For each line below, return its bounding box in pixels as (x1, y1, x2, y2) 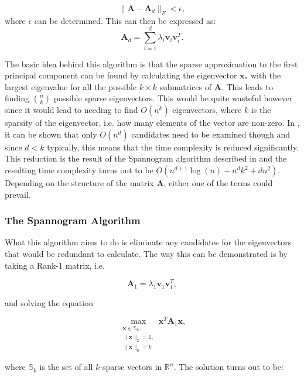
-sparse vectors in (100, 361, 162, 373)
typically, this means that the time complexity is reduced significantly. (47, 140, 299, 153)
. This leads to (221, 80, 273, 92)
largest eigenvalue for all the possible (5, 80, 137, 92)
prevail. (5, 188, 31, 200)
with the (250, 69, 281, 81)
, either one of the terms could (163, 177, 273, 189)
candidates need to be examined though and (131, 128, 291, 140)
